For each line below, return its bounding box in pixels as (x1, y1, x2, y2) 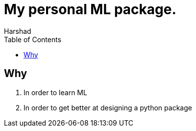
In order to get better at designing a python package (24, 103, 192, 112)
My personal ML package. (4, 1, 176, 18)
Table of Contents (4, 35, 62, 44)
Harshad (4, 26, 31, 35)
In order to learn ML (24, 88, 87, 97)
